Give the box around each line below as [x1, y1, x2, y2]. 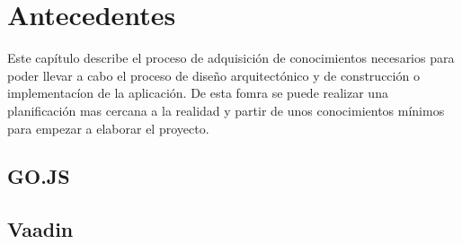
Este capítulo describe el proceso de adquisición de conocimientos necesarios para [7, 48, 455, 67]
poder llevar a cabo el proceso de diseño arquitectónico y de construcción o [7, 65, 420, 84]
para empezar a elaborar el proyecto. [7, 118, 209, 137]
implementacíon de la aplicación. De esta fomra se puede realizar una [7, 83, 388, 102]
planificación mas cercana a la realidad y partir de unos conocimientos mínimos [7, 100, 445, 119]
